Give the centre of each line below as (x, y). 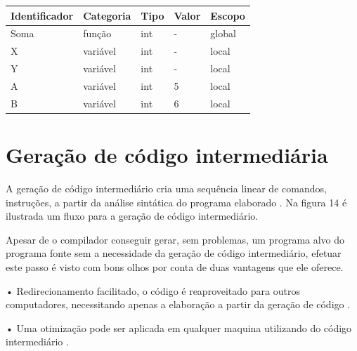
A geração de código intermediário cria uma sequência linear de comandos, (166, 188)
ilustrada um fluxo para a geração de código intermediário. (132, 216)
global (223, 33)
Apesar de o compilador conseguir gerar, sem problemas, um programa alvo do (175, 239)
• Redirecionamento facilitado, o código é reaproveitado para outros (153, 290)
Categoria (107, 15)
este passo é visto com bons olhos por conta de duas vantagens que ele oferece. (175, 266)
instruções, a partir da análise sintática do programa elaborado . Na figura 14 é (176, 202)
